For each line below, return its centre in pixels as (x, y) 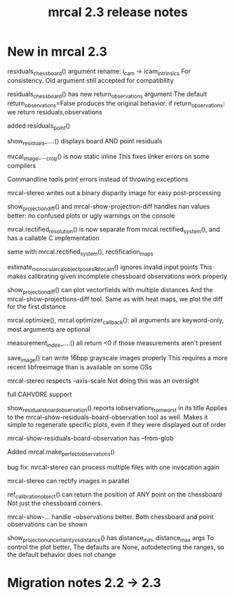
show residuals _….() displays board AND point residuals (85, 142)
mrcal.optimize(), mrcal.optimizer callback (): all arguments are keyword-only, (116, 321)
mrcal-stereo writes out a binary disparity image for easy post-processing (114, 192)
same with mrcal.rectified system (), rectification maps (80, 252)
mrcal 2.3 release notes (118, 12)
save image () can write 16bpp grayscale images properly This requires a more (117, 359)
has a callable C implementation (53, 238)
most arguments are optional (49, 329)
